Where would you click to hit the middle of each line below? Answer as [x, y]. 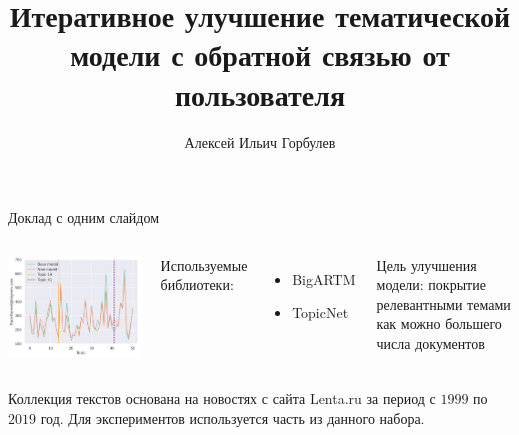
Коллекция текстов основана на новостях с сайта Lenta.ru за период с [222, 398]
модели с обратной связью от [260, 54]
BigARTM [324, 278]
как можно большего [439, 323]
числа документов [430, 343]
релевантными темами [443, 303]
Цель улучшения [426, 264]
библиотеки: [197, 284]
